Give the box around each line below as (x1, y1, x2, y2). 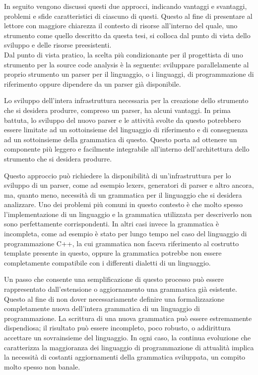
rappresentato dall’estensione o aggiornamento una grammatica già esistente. (4, 284, 237, 294)
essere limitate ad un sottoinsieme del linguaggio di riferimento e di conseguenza (4, 124, 248, 135)
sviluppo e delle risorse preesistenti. (4, 40, 112, 50)
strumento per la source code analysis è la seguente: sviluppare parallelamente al (4, 59, 249, 69)
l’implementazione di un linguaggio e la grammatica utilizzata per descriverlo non (4, 209, 252, 219)
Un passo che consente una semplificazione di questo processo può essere (4, 274, 224, 284)
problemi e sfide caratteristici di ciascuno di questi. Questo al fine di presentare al (4, 10, 253, 21)
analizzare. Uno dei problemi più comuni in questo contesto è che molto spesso (4, 199, 243, 210)
